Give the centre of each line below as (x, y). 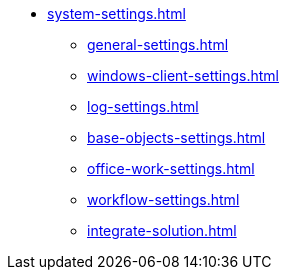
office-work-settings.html (171, 168)
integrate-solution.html (162, 230)
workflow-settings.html (163, 199)
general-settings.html (158, 44)
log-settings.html (143, 106)
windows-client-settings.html (183, 75)
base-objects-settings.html (176, 137)
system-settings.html (116, 13)
